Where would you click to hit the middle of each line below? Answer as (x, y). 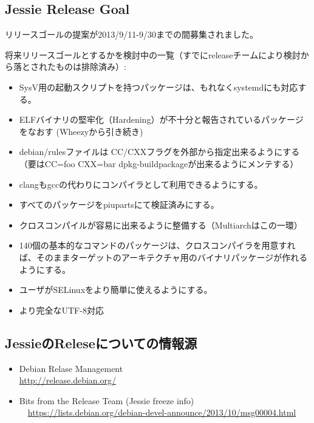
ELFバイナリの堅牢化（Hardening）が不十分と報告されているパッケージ (161, 119)
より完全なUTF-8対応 (61, 310)
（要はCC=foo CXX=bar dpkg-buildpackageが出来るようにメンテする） (159, 163)
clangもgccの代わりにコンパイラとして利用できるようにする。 (141, 184)
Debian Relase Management (71, 368)
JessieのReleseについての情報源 (101, 342)
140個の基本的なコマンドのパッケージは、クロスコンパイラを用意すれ (157, 245)
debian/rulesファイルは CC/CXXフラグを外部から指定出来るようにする (159, 152)
